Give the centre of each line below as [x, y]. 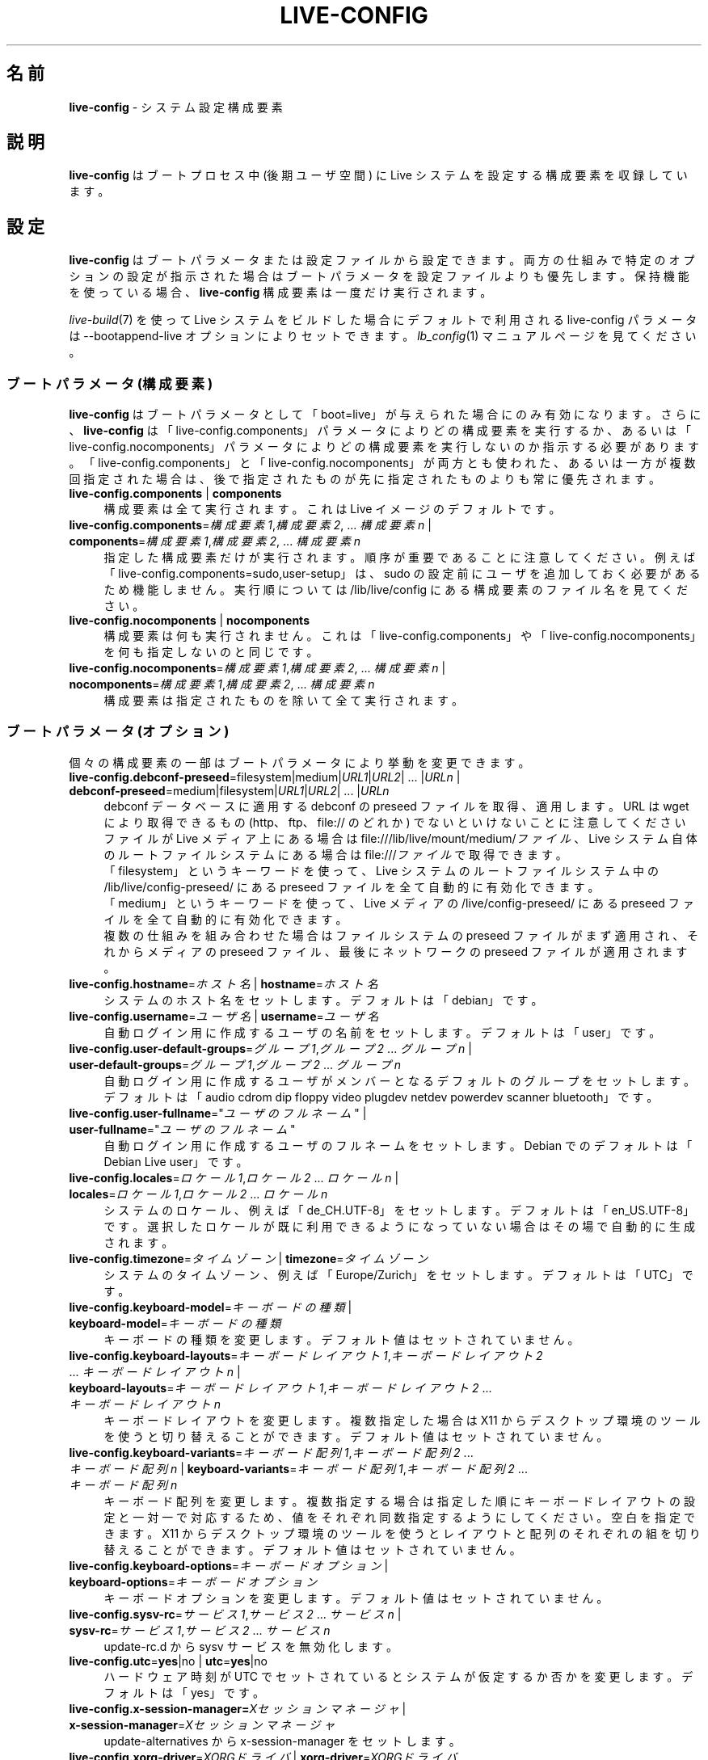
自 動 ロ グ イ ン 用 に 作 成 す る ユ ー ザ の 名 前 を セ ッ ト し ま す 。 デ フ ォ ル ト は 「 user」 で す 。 [382, 1032]
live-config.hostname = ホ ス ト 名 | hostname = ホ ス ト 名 [223, 983]
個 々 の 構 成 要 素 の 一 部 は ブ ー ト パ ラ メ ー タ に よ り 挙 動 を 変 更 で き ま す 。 [299, 762]
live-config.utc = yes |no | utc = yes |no [168, 1661]
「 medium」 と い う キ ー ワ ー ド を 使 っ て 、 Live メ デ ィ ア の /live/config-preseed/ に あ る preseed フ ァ [399, 903]
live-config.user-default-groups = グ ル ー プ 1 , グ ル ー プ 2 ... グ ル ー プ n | [270, 1048]
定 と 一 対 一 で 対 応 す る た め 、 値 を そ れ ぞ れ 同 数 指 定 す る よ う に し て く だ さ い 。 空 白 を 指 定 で [399, 1517]
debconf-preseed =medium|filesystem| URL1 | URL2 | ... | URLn [229, 790]
